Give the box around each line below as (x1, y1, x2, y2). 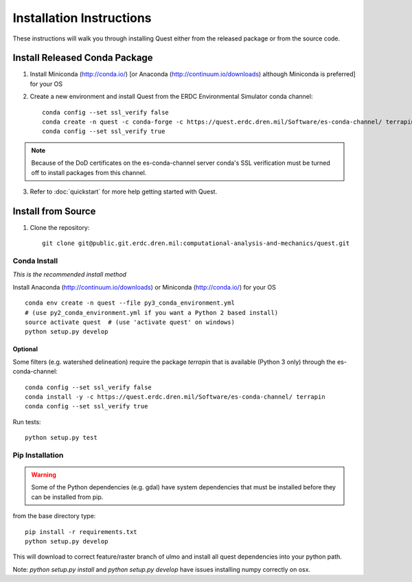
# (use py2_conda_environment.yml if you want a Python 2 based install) (25, 309, 279, 316)
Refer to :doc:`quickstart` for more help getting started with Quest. (30, 187, 218, 196)
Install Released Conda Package (12, 52, 154, 64)
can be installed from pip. (31, 493, 104, 501)
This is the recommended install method (12, 270, 127, 279)
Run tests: (12, 417, 41, 426)
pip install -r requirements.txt (25, 528, 137, 535)
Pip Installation (12, 450, 64, 460)
